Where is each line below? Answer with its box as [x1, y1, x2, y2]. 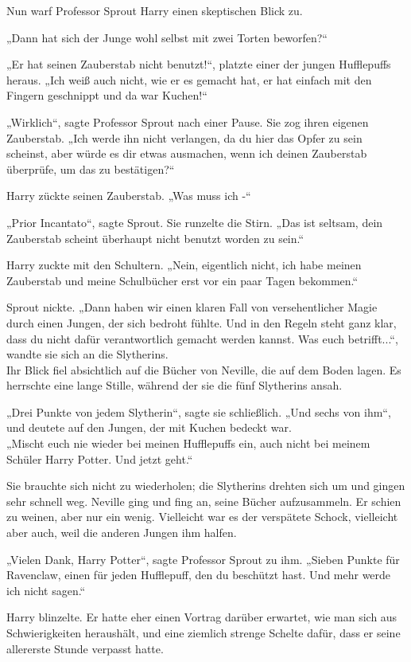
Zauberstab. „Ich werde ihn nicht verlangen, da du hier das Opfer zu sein [6, 129, 363, 146]
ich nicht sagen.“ [6, 582, 86, 598]
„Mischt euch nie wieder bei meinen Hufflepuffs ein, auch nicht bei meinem [6, 435, 370, 452]
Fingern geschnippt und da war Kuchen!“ [6, 87, 207, 104]
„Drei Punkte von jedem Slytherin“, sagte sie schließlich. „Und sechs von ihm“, [6, 403, 391, 420]
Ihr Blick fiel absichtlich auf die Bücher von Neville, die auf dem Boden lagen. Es [6, 361, 401, 378]
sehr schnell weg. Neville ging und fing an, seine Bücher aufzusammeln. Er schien [6, 492, 401, 509]
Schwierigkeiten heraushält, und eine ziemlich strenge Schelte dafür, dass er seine [6, 625, 401, 640]
